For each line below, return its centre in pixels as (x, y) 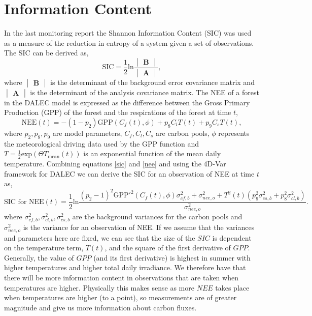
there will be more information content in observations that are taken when (121, 277)
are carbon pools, (183, 133)
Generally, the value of (39, 257)
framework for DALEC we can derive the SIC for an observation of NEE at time (129, 173)
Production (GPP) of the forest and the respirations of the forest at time (118, 112)
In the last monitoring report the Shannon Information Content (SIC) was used (128, 33)
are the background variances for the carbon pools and (157, 216)
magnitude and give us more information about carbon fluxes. (100, 307)
